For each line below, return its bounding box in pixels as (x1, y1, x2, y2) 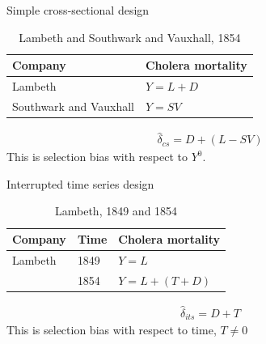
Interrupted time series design (6, 175, 154, 192)
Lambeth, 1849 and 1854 (54, 202, 178, 219)
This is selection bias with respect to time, (6, 321, 217, 338)
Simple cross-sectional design (6, 2, 150, 18)
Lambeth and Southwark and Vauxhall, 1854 (19, 28, 241, 45)
